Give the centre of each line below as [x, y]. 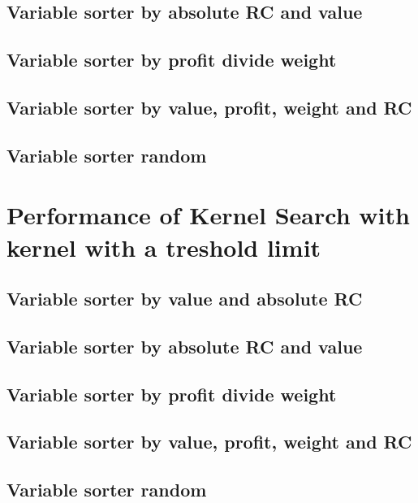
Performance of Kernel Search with [208, 215]
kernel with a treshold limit [164, 247]
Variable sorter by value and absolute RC [185, 299]
